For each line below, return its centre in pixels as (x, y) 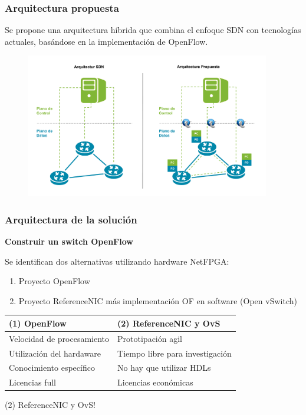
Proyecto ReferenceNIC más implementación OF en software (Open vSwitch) (158, 300)
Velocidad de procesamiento (59, 338)
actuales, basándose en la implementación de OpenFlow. (106, 41)
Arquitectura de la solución (71, 219)
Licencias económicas (155, 382)
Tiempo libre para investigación (175, 353)
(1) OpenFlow (38, 323)
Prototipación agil (150, 338)
